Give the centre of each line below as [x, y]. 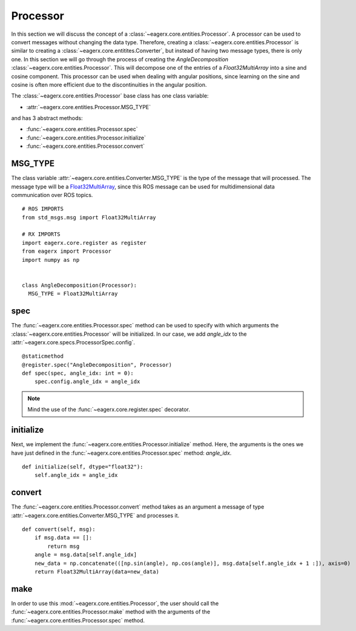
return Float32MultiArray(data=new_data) [97, 572]
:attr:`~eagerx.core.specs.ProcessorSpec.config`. [73, 342]
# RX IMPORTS [41, 234]
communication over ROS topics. [52, 195]
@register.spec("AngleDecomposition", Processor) [97, 365]
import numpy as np [51, 260]
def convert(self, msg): [59, 529]
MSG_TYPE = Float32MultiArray [73, 294]
